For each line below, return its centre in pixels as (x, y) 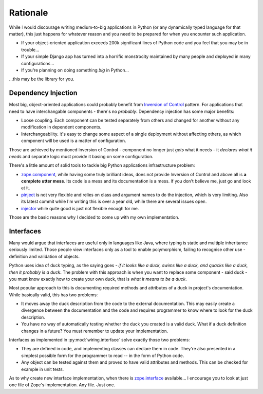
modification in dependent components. (61, 127)
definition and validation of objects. (44, 256)
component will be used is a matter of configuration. (74, 141)
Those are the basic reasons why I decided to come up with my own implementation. (94, 217)
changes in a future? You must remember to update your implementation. (94, 331)
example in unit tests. (43, 369)
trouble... (30, 50)
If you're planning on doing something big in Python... (75, 70)
